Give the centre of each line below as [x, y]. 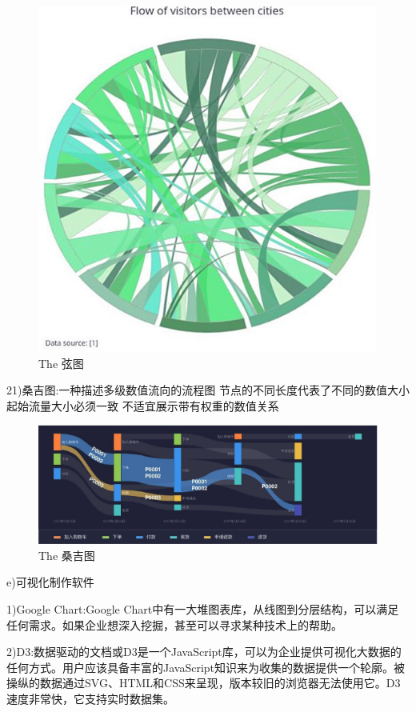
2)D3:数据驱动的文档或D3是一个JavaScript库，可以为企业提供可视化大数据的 [204, 652]
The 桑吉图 [67, 555]
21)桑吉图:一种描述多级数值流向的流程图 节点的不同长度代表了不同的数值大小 [208, 390]
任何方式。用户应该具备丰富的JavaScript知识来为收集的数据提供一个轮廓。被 [206, 667]
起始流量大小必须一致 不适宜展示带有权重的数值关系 [143, 405]
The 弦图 [61, 363]
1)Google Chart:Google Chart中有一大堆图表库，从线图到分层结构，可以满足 [203, 609]
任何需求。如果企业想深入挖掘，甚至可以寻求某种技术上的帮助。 [174, 624]
